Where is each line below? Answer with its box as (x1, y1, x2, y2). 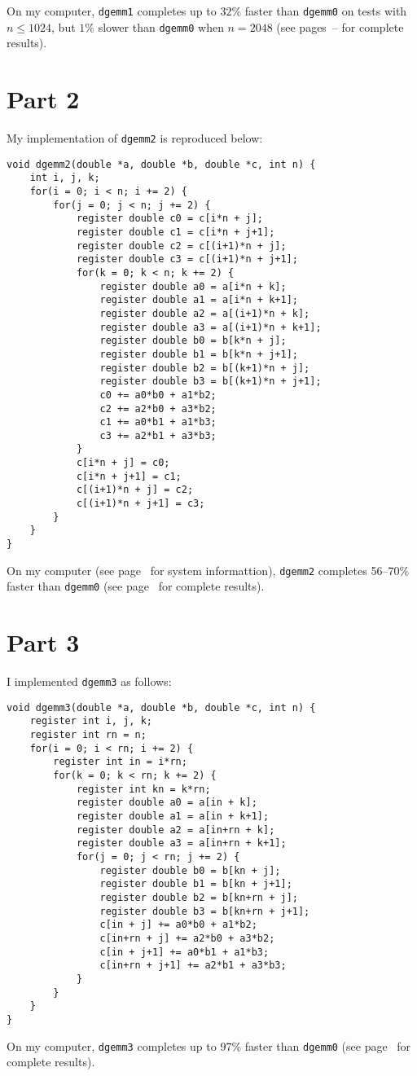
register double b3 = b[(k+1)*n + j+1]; (99, 376, 322, 388)
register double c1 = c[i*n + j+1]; (76, 226, 275, 238)
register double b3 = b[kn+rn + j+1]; (99, 905, 310, 917)
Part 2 (7, 82, 80, 116)
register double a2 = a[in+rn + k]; (76, 823, 275, 836)
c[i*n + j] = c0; (76, 457, 170, 469)
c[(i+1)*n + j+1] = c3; (76, 498, 205, 510)
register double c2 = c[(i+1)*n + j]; (76, 239, 287, 252)
